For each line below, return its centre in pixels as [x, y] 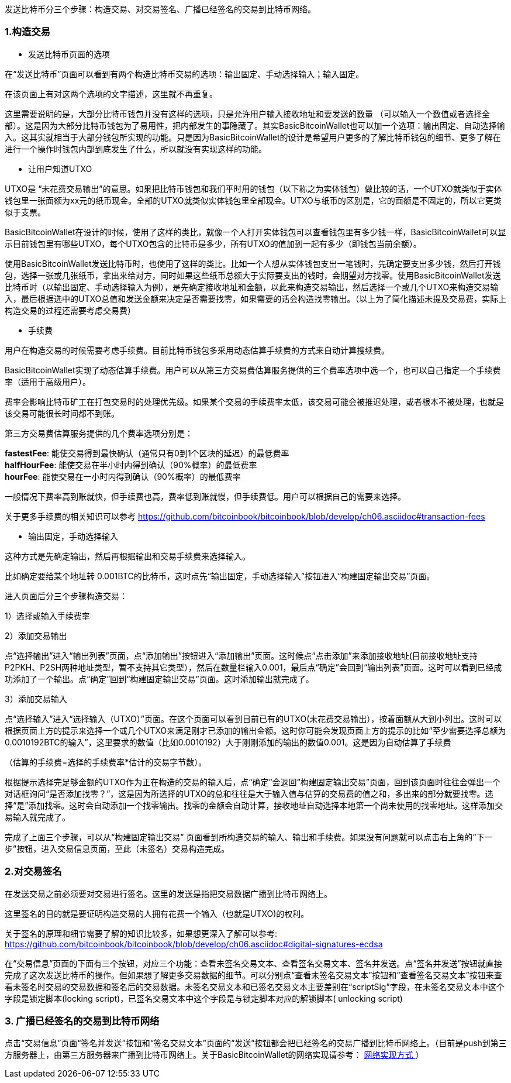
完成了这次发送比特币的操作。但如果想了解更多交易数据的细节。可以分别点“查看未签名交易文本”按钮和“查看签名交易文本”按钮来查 [253, 975]
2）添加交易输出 [36, 635]
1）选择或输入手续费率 [47, 616]
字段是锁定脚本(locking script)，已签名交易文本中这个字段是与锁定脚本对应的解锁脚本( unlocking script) [204, 998]
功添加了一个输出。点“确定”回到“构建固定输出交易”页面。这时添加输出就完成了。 [159, 679]
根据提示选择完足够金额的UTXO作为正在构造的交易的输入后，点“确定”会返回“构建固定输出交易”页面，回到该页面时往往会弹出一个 [253, 782]
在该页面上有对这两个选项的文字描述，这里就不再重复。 [111, 94]
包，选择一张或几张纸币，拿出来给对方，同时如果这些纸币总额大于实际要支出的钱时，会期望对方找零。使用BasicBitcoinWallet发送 [253, 275]
